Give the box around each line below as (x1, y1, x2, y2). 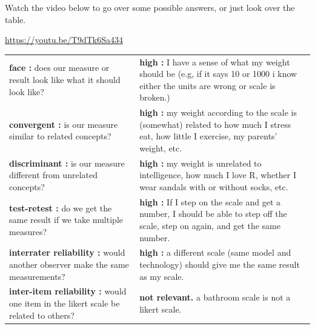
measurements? (9, 270, 65, 282)
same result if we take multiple (9, 213, 123, 226)
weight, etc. (139, 141, 182, 154)
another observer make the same (9, 258, 129, 271)
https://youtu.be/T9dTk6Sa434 (5, 33, 123, 46)
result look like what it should (9, 73, 121, 85)
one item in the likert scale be (9, 297, 120, 310)
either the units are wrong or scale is (139, 79, 276, 91)
